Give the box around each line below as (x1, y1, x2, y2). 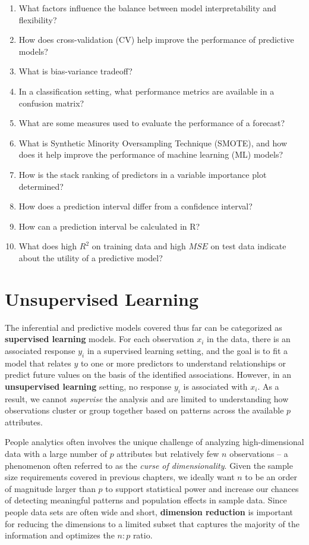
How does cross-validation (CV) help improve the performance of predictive (18, 33, 294, 46)
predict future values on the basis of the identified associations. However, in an (5, 368, 292, 381)
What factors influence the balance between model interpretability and (18, 2, 276, 14)
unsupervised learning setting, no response (5, 380, 172, 392)
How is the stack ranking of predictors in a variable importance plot (18, 168, 267, 180)
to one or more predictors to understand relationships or (80, 356, 286, 369)
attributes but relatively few (116, 447, 219, 459)
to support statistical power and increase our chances (105, 482, 299, 494)
